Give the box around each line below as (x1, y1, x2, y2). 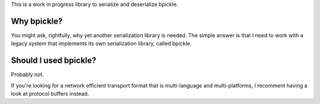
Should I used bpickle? (11, 56, 97, 66)
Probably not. (11, 71, 44, 78)
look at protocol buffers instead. (11, 90, 89, 97)
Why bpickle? (11, 16, 63, 26)
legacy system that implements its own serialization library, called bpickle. (11, 40, 192, 47)
